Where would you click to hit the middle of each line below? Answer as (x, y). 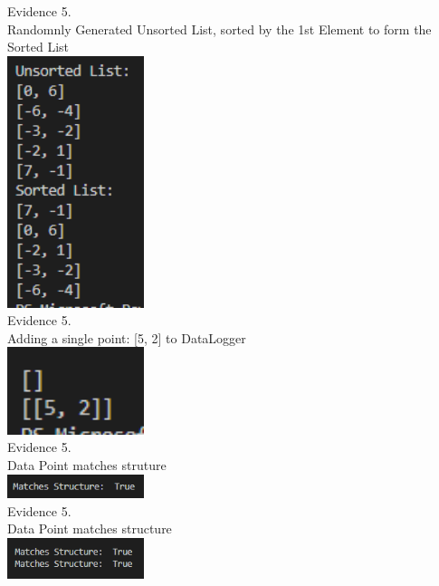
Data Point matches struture (87, 465)
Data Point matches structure (90, 528)
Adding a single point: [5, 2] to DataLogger (127, 337)
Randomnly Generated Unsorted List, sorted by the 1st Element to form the (219, 29)
